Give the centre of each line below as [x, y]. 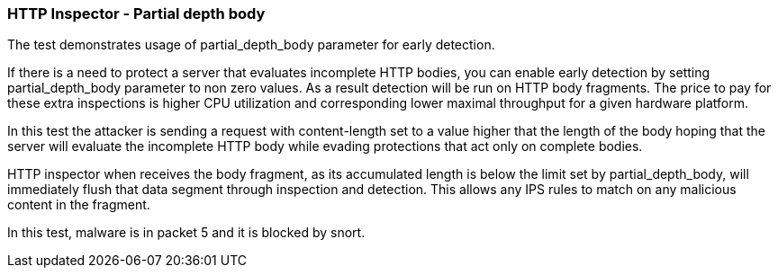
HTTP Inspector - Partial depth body [136, 13]
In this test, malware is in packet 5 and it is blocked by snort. [186, 233]
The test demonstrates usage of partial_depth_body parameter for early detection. [251, 45]
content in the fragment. [79, 205]
